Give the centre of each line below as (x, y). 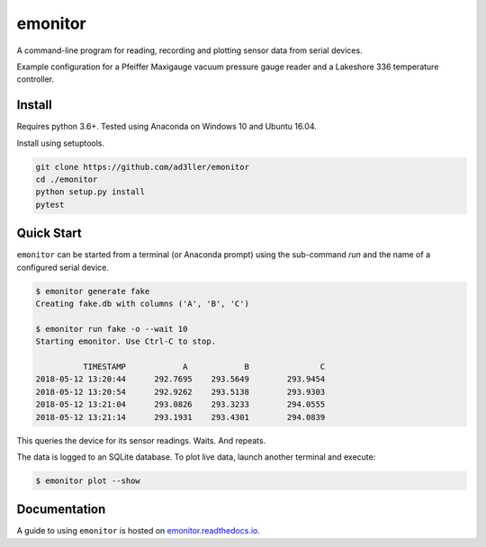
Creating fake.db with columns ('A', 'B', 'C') (142, 304)
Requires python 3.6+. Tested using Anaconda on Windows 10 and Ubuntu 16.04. (166, 127)
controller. (36, 79)
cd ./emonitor (67, 179)
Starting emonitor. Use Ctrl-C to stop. (126, 341)
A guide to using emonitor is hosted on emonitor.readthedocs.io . (138, 531)
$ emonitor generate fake (93, 291)
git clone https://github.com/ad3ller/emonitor (142, 167)
